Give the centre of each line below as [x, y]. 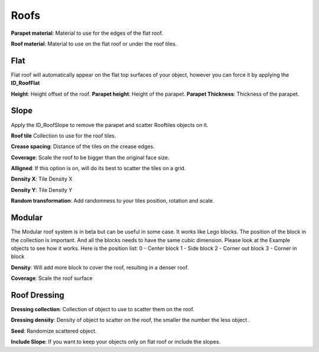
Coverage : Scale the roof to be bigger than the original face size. [90, 157]
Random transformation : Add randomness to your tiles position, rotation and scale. [113, 201]
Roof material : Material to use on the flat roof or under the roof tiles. [94, 44]
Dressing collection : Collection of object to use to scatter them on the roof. [103, 309]
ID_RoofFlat [25, 83]
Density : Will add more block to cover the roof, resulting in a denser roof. [100, 267]
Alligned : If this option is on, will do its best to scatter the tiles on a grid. [98, 168]
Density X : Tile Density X [42, 179]
